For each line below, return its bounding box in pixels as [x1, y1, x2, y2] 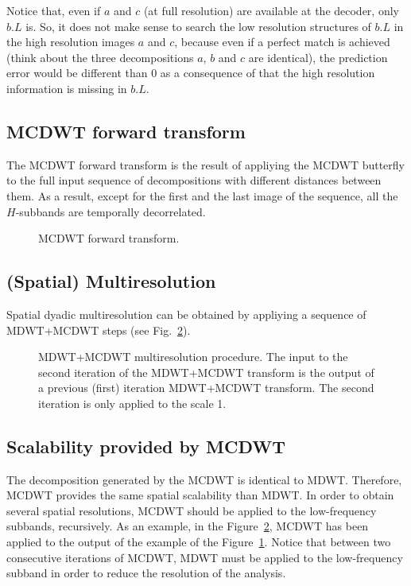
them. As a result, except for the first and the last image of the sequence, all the [6, 187, 398, 204]
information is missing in [6, 80, 127, 96]
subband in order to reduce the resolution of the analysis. [6, 565, 286, 581]
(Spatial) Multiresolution [6, 269, 216, 293]
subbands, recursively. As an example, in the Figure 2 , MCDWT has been [6, 518, 369, 534]
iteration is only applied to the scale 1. [38, 394, 227, 411]
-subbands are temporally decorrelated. [15, 203, 206, 219]
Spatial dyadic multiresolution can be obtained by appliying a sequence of [6, 305, 366, 322]
